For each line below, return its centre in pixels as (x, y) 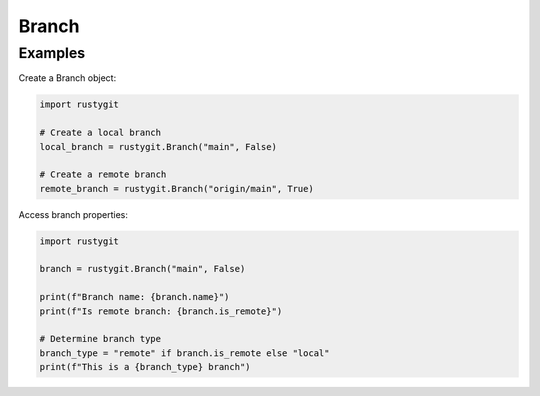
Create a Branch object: (67, 78)
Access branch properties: (73, 214)
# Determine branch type (100, 339)
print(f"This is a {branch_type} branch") (145, 367)
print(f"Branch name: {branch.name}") (134, 297)
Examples (52, 53)
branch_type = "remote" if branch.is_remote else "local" (184, 353)
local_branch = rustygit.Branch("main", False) (158, 146)
